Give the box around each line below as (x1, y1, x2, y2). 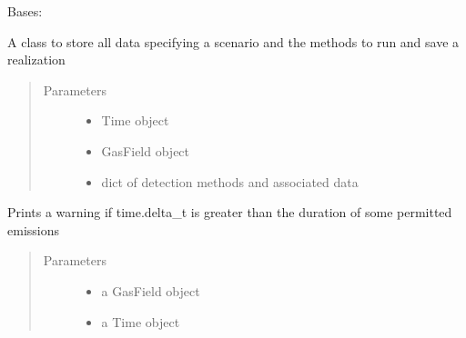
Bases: (7, 2, 43, 20)
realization (7, 50, 66, 69)
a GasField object (101, 281, 200, 300)
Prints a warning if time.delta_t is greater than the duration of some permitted (7, 203, 452, 222)
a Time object (101, 312, 180, 331)
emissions (7, 220, 59, 239)
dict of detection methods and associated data (101, 172, 359, 191)
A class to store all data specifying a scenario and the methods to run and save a (7, 32, 460, 51)
